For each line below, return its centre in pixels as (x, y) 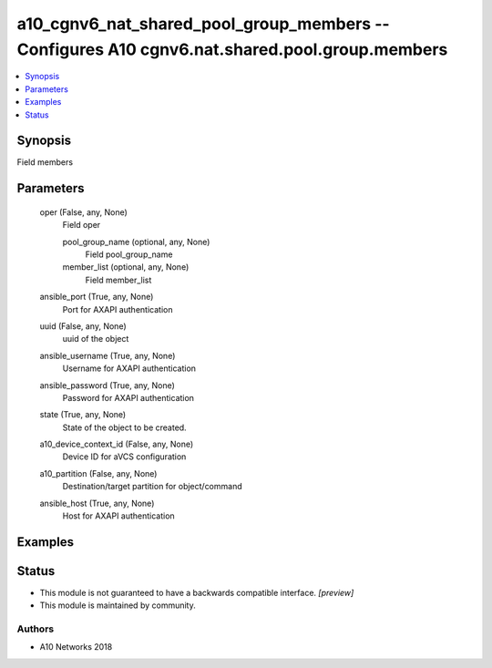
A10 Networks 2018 (76, 647)
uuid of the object (96, 339)
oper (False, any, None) (83, 212)
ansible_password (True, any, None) (107, 385)
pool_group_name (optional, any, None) (136, 242)
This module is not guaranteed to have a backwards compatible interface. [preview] (197, 592)
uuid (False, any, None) (83, 326)
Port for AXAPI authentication (118, 309)
